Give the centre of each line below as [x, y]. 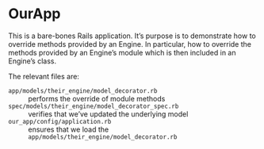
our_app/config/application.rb [60, 121]
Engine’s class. [33, 61]
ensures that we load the [69, 129]
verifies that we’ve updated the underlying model [108, 114]
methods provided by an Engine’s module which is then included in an [122, 52]
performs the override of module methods [97, 98]
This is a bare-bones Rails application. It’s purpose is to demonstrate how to [132, 36]
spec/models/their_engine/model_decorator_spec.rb [94, 106]
